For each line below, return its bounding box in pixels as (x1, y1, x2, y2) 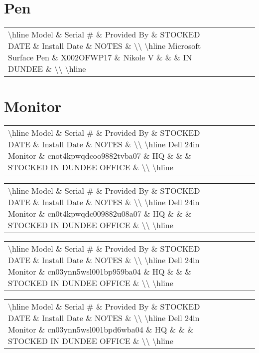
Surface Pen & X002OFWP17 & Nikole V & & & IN (8, 51, 192, 63)
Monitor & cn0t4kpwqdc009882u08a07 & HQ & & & (8, 208, 192, 220)
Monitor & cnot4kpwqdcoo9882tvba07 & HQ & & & (8, 150, 191, 162)
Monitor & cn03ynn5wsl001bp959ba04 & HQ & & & (8, 266, 191, 278)
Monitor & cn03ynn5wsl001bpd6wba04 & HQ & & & (8, 324, 194, 336)
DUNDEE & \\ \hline (8, 63, 86, 75)
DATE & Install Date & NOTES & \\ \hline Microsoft (8, 40, 201, 52)
